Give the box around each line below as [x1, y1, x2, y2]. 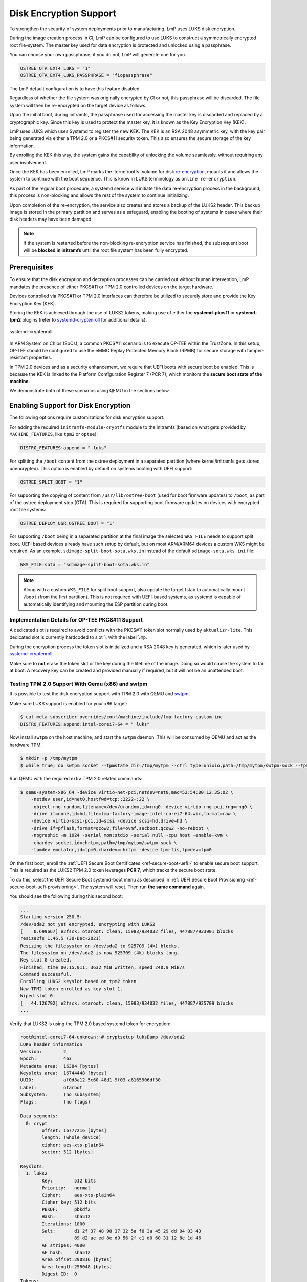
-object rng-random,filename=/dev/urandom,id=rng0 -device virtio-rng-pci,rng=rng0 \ [31, 804, 253, 810]
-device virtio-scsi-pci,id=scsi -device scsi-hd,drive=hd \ [31, 818, 188, 824]
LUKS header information [20, 1041, 83, 1047]
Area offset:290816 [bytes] [41, 1257, 113, 1263]
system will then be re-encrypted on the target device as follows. [9, 102, 147, 108]
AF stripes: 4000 [41, 1243, 85, 1248]
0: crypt [26, 1120, 48, 1126]
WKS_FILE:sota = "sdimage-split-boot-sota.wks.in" [20, 562, 150, 568]
